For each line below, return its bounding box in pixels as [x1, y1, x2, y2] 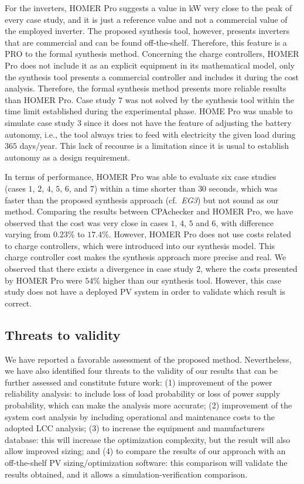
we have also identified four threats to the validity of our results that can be [5, 364, 278, 377]
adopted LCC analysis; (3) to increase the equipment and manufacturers [5, 422, 265, 434]
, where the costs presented [200, 263, 298, 275]
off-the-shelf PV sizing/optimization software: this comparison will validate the [5, 456, 288, 468]
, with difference [216, 216, 274, 229]
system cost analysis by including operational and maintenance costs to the [5, 410, 275, 422]
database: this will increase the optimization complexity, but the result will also [5, 433, 291, 445]
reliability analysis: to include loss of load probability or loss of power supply [5, 387, 281, 400]
